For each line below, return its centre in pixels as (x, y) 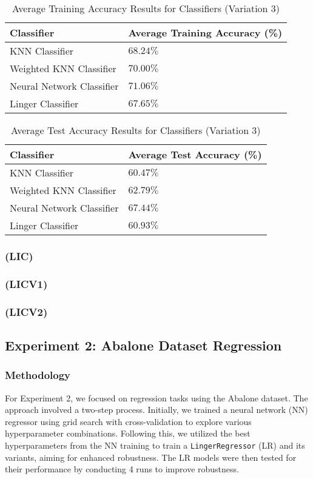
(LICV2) (26, 311)
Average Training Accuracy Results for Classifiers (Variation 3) (146, 8)
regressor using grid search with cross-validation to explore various (128, 421)
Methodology (38, 375)
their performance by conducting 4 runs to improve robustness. (122, 469)
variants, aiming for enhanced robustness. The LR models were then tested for (151, 457)
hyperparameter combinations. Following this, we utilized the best (128, 433)
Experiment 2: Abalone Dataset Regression (143, 345)
